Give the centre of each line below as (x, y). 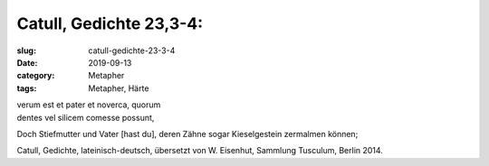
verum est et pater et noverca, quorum (89, 105)
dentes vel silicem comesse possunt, (86, 117)
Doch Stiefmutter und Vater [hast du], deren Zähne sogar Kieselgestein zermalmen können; (187, 134)
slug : (26, 51)
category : (36, 76)
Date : (27, 62)
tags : (27, 88)
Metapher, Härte (119, 88)
